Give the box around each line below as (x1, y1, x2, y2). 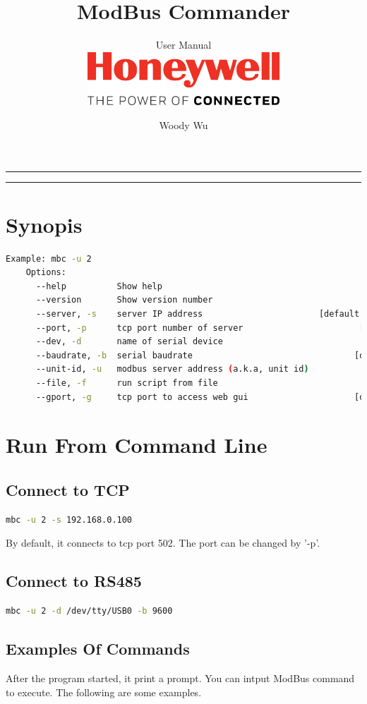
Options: (25, 267, 66, 278)
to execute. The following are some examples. (6, 684, 202, 699)
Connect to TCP (6, 478, 130, 500)
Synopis (6, 210, 83, 238)
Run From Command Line (6, 430, 267, 459)
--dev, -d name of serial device (35, 336, 223, 347)
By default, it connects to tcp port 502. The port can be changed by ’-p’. (6, 535, 320, 550)
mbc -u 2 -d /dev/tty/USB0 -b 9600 (6, 606, 173, 617)
